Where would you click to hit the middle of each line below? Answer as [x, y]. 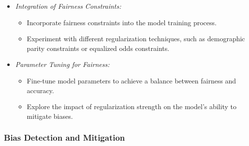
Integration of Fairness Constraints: [68, 6]
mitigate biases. [50, 116]
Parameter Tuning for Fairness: [62, 64]
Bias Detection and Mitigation [65, 138]
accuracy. [40, 90]
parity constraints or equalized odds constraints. [98, 48]
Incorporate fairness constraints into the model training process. [122, 22]
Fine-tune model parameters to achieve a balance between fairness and [132, 80]
